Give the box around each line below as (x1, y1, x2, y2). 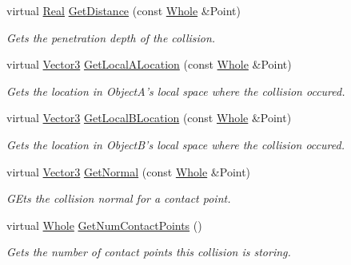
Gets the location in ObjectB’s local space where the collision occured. (6, 136, 345, 152)
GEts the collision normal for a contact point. (6, 190, 231, 207)
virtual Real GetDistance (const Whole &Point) (6, 2, 241, 18)
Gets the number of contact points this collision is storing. (6, 243, 291, 260)
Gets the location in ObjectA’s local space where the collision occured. (6, 82, 345, 99)
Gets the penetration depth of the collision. (6, 29, 216, 45)
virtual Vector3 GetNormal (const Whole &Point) (6, 163, 251, 180)
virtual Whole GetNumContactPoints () (6, 216, 202, 233)
